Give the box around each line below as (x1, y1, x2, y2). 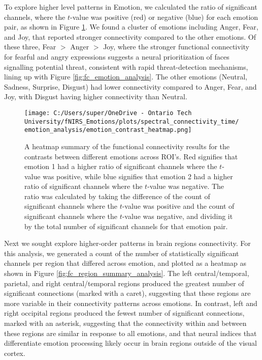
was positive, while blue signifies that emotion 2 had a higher (43, 171, 233, 181)
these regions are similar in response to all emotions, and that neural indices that (4, 327, 257, 338)
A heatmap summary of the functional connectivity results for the (24, 141, 230, 151)
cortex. (4, 347, 25, 358)
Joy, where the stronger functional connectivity (103, 41, 249, 52)
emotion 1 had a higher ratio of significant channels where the (24, 161, 217, 172)
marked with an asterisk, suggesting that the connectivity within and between (4, 318, 247, 328)
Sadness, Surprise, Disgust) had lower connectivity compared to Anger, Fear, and (4, 81, 257, 92)
